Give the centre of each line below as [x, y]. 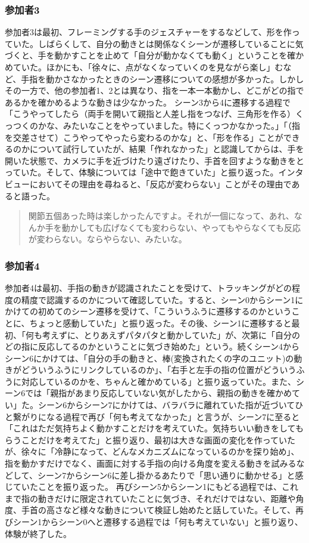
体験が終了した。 [38, 533]
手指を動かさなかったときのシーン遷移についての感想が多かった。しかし [163, 78]
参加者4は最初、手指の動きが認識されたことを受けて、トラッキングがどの [148, 288]
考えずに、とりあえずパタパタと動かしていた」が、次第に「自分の [171, 334]
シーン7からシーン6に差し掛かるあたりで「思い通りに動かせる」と [166, 475]
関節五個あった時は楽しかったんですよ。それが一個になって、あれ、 [161, 216]
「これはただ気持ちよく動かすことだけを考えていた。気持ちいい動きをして [150, 428]
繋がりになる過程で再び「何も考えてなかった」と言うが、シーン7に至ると [156, 416]
